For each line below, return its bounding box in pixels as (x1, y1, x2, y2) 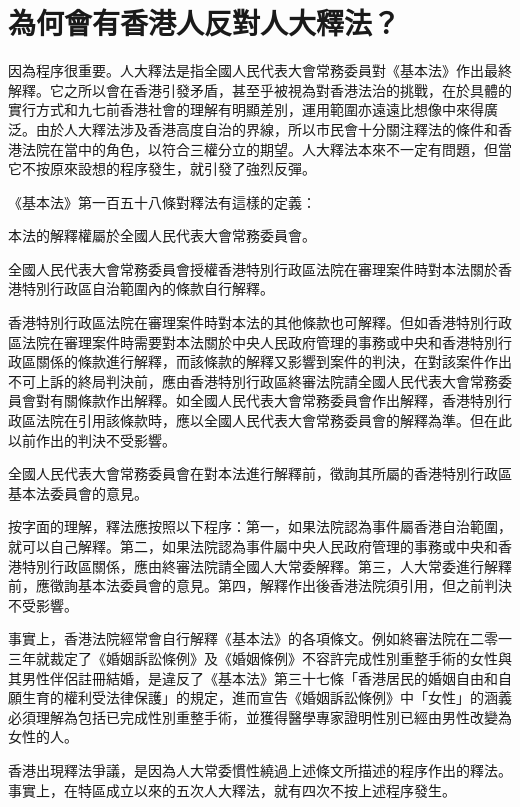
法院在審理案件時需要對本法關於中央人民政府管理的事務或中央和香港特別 (21, 331, 498, 352)
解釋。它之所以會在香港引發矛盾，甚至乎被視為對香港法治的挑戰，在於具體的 (8, 79, 512, 100)
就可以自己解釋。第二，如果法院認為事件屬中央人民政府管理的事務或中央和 (8, 536, 498, 556)
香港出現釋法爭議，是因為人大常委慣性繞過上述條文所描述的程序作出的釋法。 (8, 759, 512, 780)
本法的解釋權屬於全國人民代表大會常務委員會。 (8, 225, 316, 246)
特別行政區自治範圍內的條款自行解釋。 (21, 278, 274, 299)
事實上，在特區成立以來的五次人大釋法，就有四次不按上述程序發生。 (8, 779, 456, 800)
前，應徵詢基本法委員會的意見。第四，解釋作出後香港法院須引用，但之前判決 (8, 575, 512, 596)
